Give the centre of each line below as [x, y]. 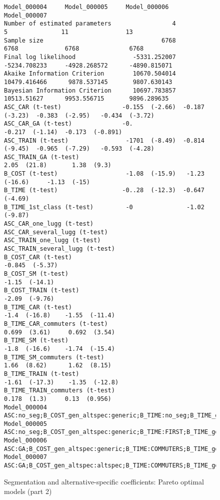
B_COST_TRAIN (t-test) [42, 291]
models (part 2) [28, 491]
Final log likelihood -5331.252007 [90, 57]
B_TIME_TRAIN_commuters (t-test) [59, 391]
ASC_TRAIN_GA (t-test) [42, 157]
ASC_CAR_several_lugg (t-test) [56, 232]
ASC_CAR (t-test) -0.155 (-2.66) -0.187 [104, 107]
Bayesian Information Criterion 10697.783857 [90, 90]
